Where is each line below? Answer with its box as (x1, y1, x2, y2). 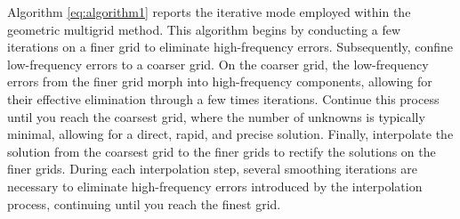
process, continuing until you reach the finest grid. (7, 194, 281, 213)
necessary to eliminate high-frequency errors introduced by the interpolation (7, 176, 423, 195)
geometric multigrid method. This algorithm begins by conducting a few (7, 20, 401, 38)
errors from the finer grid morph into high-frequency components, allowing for (7, 72, 432, 91)
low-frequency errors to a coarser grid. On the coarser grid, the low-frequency (7, 54, 429, 73)
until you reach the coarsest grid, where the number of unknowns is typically (7, 107, 425, 126)
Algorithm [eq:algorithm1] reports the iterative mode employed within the (7, 3, 411, 20)
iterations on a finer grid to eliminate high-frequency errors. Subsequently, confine (7, 37, 454, 56)
